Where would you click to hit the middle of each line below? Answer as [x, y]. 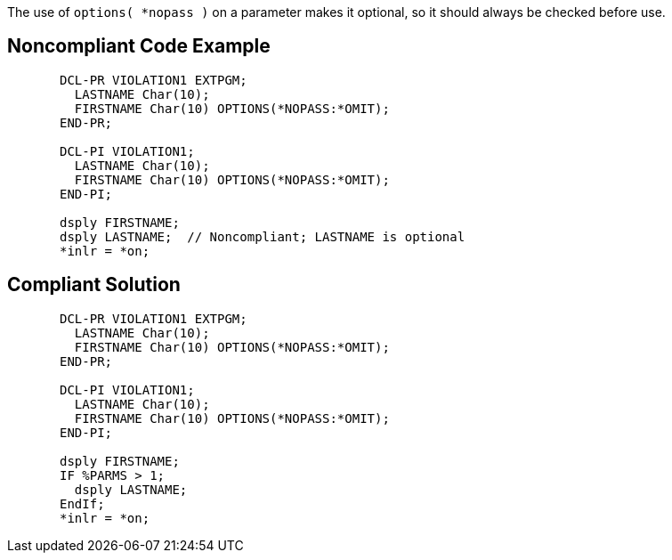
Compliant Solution [94, 285]
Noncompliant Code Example [139, 46]
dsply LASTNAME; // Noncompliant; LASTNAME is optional [263, 236]
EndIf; [82, 503]
